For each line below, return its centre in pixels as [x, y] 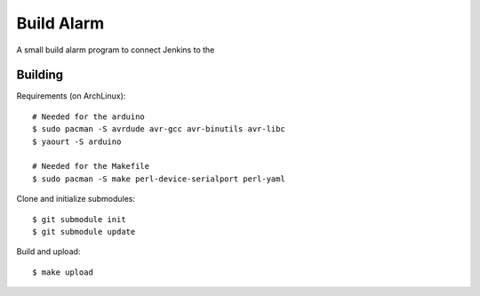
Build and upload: [48, 252]
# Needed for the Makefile [91, 166]
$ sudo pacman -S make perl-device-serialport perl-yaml [159, 179]
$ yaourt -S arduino [77, 141]
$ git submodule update [84, 232]
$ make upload [63, 272]
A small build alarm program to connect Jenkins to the [116, 50]
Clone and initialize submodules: [76, 199]
